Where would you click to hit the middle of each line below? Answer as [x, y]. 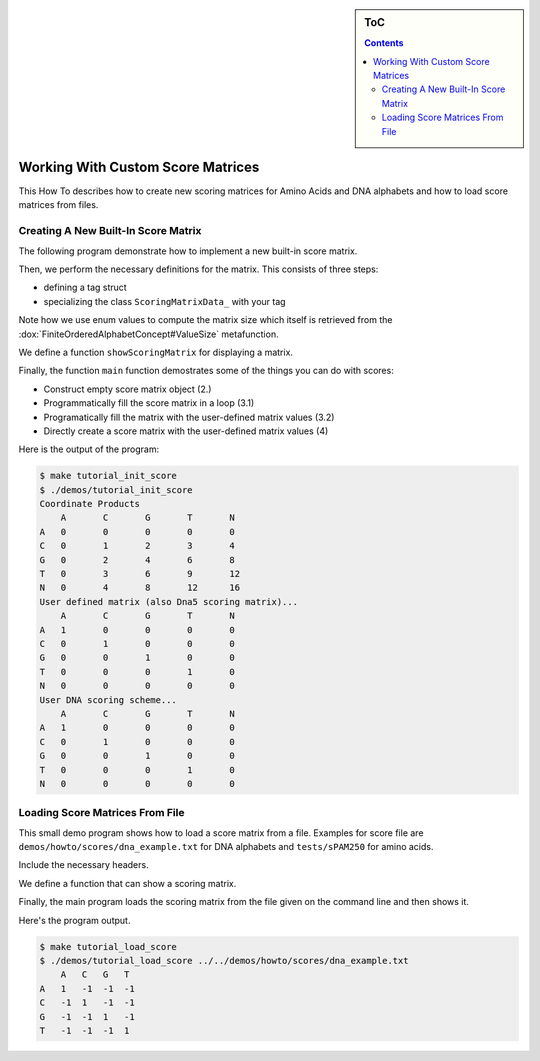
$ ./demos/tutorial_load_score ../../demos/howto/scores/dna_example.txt [224, 960]
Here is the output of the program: [89, 449]
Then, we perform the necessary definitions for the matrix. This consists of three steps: [198, 269]
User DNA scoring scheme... [108, 699]
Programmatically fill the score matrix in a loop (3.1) [149, 403]
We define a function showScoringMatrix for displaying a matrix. [156, 352]
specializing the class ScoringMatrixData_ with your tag [164, 301]
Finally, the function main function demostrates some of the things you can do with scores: [206, 371]
